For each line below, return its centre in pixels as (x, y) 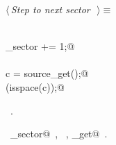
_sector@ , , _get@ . (59, 134)
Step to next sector (50, 9)
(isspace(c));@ (35, 86)
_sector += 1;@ (40, 46)
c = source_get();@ (47, 73)
